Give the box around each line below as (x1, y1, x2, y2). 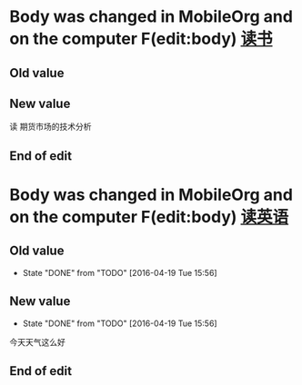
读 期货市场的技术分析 (9, 121, 92, 133)
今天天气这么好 (9, 336, 65, 347)
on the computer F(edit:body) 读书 (9, 29, 273, 49)
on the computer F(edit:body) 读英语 (9, 206, 289, 227)
